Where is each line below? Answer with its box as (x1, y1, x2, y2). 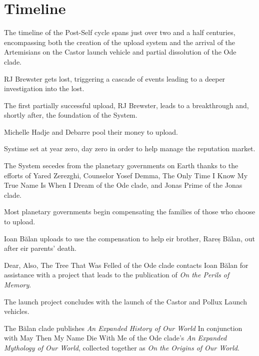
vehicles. (4, 306, 29, 316)
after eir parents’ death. (4, 243, 76, 253)
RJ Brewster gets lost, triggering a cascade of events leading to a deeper (4, 73, 225, 84)
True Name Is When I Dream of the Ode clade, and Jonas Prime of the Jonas (4, 180, 242, 190)
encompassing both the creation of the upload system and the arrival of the (4, 37, 235, 47)
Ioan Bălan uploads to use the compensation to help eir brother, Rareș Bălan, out (4, 233, 255, 243)
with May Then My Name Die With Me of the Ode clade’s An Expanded (4, 332, 227, 343)
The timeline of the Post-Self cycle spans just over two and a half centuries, (4, 27, 235, 38)
